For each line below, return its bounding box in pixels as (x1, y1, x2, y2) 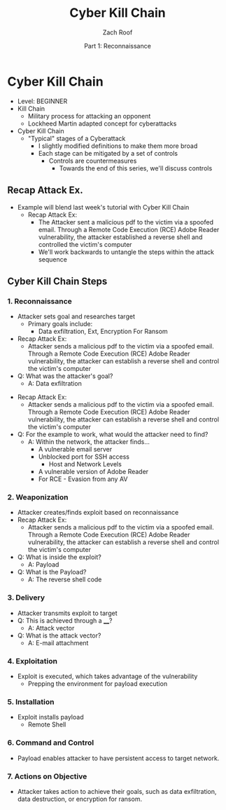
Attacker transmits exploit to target (17, 609, 118, 617)
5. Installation (7, 697, 55, 706)
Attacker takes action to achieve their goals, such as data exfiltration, (17, 787, 217, 795)
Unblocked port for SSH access (38, 452, 129, 461)
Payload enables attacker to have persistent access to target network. (17, 754, 220, 762)
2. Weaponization (7, 492, 69, 502)
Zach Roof (102, 28, 133, 36)
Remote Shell (27, 720, 66, 729)
